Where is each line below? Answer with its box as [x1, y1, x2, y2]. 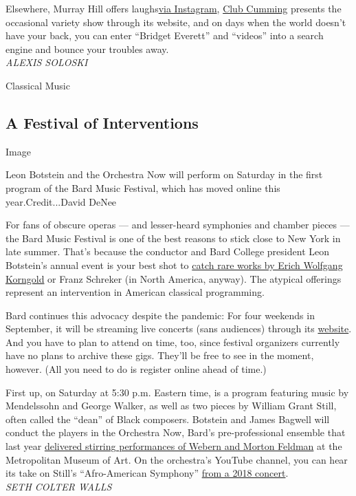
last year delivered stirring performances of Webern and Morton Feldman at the [5, 439, 342, 453]
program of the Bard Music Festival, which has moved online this [5, 180, 280, 195]
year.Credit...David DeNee [5, 194, 117, 208]
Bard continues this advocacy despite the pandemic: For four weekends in [5, 308, 315, 322]
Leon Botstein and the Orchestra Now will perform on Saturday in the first [5, 167, 323, 182]
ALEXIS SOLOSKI [5, 55, 88, 69]
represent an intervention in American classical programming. [5, 285, 265, 299]
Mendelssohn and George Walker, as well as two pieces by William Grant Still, [5, 398, 337, 413]
